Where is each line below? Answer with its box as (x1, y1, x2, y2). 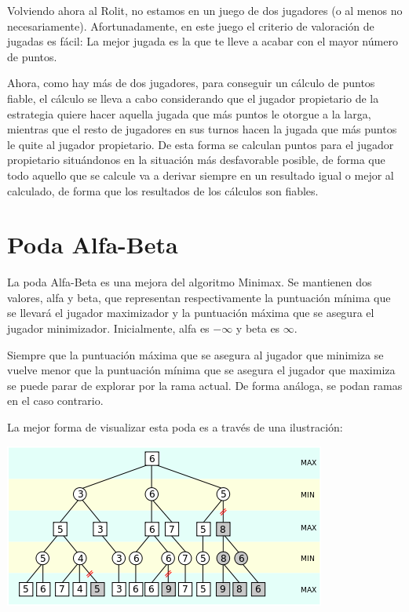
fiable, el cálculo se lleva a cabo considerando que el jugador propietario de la (7, 89, 379, 106)
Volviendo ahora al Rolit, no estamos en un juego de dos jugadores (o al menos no (7, 2, 403, 18)
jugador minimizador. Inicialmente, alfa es (7, 320, 210, 337)
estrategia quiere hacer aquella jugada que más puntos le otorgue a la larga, (7, 105, 371, 122)
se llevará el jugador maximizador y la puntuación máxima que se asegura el (7, 304, 374, 321)
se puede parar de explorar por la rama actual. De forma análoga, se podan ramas (7, 377, 403, 393)
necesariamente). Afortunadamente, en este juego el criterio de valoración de (7, 17, 374, 34)
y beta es (236, 320, 280, 337)
